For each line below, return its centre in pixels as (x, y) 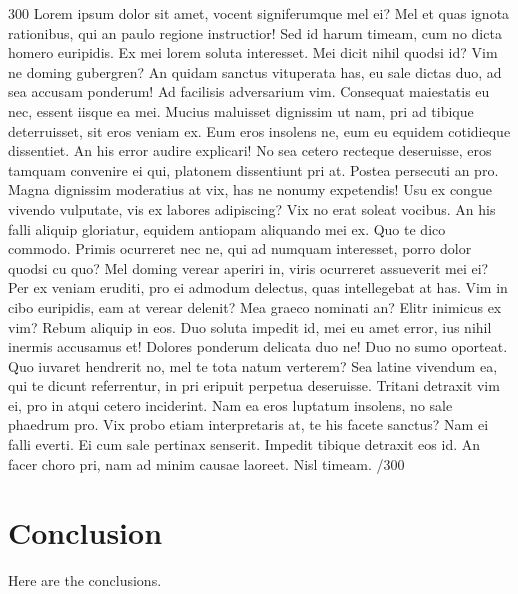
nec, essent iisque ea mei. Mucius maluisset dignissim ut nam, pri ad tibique (241, 110)
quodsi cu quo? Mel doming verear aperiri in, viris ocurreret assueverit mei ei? (248, 267)
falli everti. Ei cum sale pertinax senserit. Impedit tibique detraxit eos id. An (244, 444)
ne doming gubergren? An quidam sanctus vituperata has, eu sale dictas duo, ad (255, 71)
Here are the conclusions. (85, 580)
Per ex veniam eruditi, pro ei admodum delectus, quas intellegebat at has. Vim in (258, 287)
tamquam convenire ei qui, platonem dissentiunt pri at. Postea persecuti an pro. (253, 169)
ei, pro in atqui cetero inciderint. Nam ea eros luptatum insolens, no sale (230, 404)
